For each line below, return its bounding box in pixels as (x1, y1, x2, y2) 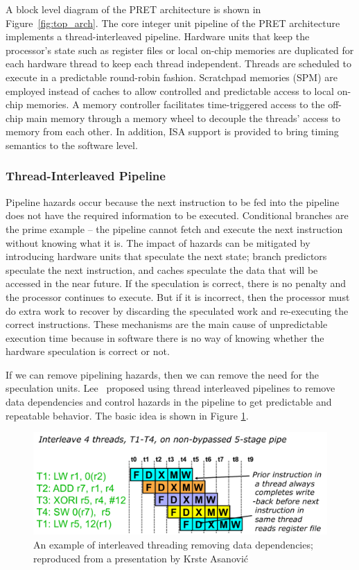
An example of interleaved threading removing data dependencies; (33, 537, 313, 552)
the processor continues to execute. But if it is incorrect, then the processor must (6, 289, 350, 304)
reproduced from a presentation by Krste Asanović (33, 551, 248, 565)
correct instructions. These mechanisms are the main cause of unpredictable (6, 317, 328, 331)
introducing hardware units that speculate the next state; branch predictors (6, 249, 327, 264)
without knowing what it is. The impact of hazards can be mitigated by (6, 235, 310, 250)
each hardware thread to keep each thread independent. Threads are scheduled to (6, 56, 351, 71)
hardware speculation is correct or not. (6, 344, 170, 359)
